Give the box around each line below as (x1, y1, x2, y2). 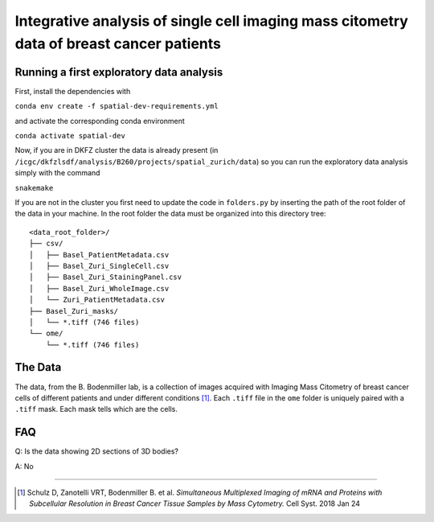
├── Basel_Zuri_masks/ (29, 306, 119, 315)
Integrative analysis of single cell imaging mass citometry (14, 12, 409, 30)
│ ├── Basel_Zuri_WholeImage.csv (29, 284, 170, 293)
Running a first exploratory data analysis (14, 65, 223, 79)
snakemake (14, 183, 54, 192)
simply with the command (14, 168, 100, 178)
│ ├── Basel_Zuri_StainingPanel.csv (29, 273, 182, 282)
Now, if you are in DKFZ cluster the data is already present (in (14, 146, 219, 155)
